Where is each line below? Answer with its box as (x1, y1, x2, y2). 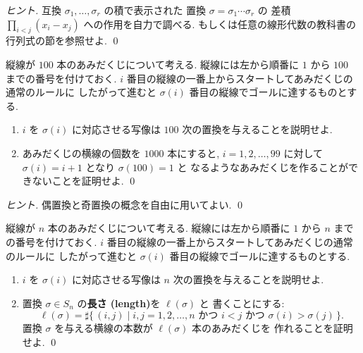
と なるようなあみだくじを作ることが (177, 159, 349, 174)
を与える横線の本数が (54, 321, 153, 335)
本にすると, (167, 145, 220, 160)
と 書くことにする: (199, 295, 285, 310)
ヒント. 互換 (6, 3, 61, 17)
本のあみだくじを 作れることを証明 (192, 321, 353, 335)
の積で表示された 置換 (104, 3, 207, 17)
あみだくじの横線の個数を (22, 145, 141, 160)
